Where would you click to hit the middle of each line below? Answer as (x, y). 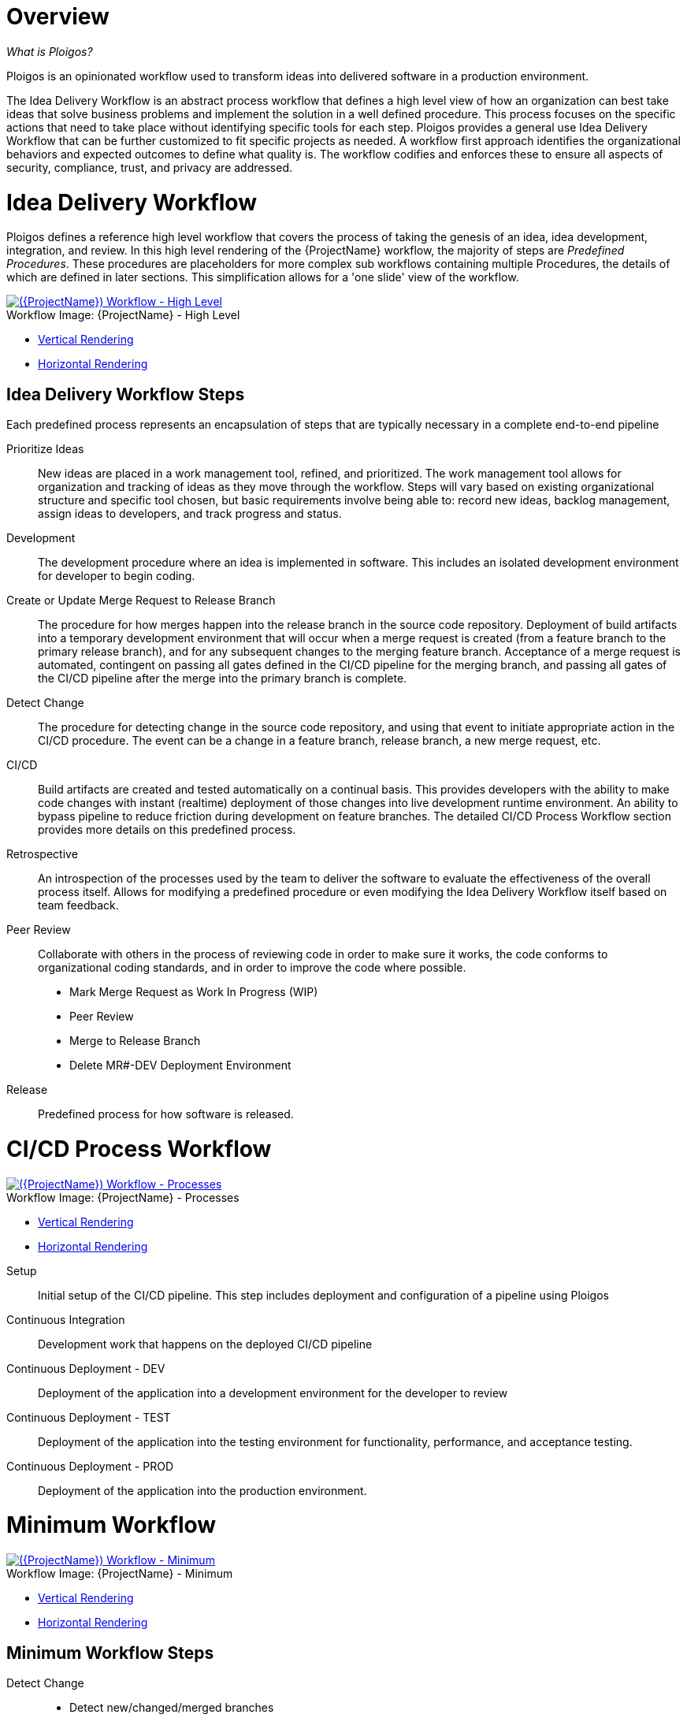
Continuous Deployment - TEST (89, 1417)
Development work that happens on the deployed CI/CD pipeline (205, 1344)
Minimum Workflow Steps (110, 1653)
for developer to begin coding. (117, 576)
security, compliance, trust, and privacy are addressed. (150, 167)
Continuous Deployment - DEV (86, 1368)
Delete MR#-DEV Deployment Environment (180, 1065)
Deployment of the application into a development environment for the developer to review (273, 1393)
